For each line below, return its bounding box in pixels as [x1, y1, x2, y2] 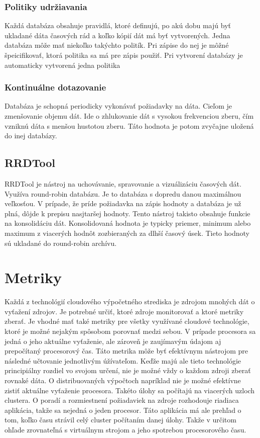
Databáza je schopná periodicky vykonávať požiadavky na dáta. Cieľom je [5, 101, 232, 111]
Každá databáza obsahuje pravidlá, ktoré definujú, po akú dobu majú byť [5, 20, 231, 31]
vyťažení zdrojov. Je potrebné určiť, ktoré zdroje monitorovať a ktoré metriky [5, 306, 244, 316]
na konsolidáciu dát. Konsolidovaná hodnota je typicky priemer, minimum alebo [5, 218, 251, 228]
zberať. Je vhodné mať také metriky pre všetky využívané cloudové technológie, [5, 316, 249, 326]
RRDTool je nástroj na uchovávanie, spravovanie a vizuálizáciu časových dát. [5, 178, 241, 189]
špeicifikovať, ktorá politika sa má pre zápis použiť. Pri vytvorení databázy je [5, 50, 243, 60]
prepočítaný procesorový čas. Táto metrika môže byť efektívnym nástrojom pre [5, 345, 248, 356]
